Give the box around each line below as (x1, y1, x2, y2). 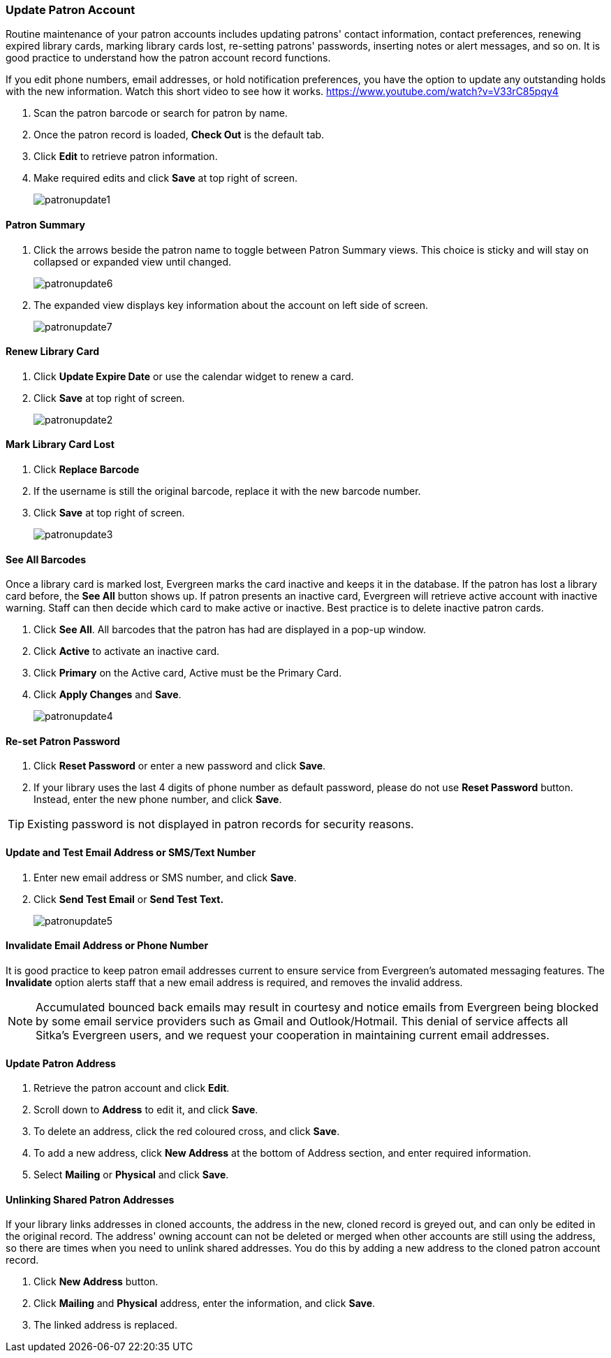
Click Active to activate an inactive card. (34, 645, 220, 658)
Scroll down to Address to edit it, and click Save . (34, 1104, 258, 1116)
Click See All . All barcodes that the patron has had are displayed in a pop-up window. (34, 623, 427, 636)
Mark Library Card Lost (6, 438, 115, 451)
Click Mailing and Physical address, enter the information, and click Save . (34, 1297, 376, 1310)
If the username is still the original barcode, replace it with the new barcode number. (34, 485, 421, 498)
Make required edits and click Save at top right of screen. (34, 172, 298, 185)
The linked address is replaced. (34, 1319, 177, 1331)
